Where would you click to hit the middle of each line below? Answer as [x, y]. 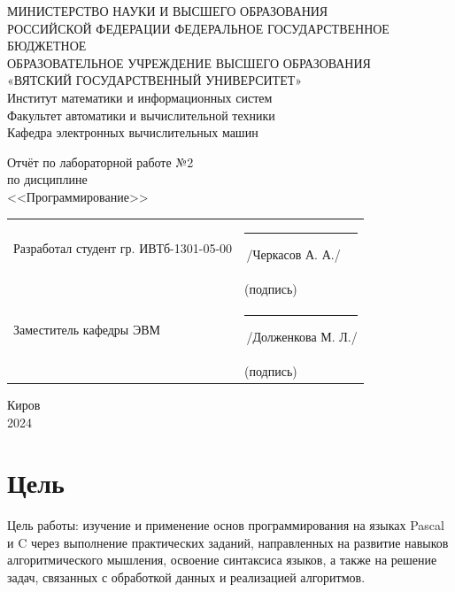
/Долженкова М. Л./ [302, 336]
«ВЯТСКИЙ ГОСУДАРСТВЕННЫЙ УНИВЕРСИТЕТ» [155, 80]
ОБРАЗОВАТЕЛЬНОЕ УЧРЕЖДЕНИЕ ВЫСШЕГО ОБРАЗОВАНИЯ [189, 62]
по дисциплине [47, 179]
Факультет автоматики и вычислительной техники [141, 115]
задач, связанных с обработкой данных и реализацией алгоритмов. [186, 577]
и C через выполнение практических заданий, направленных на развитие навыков [228, 542]
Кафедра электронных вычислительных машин [133, 132]
